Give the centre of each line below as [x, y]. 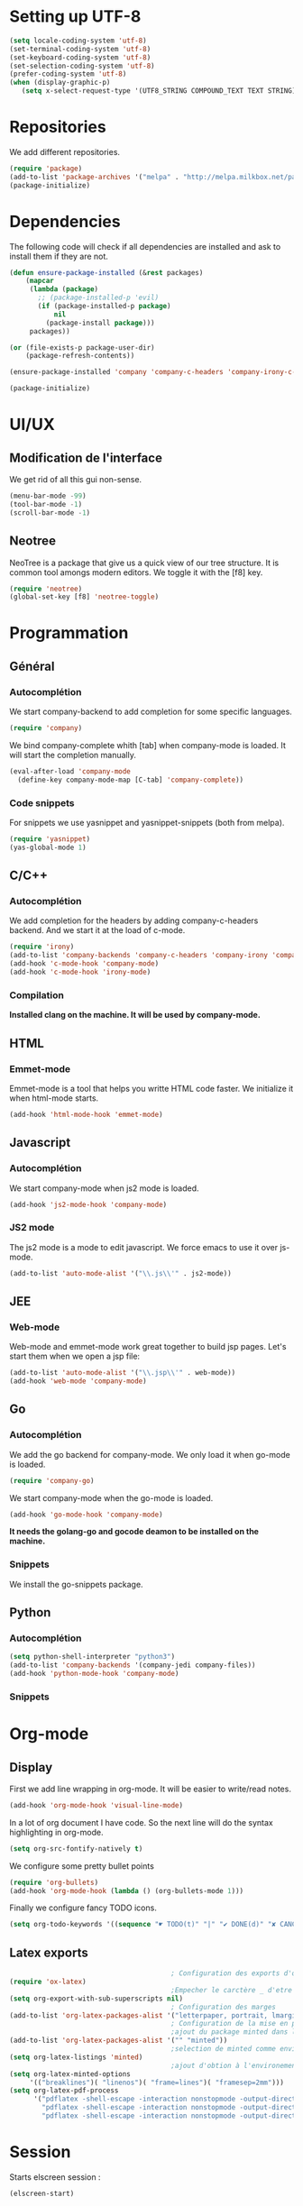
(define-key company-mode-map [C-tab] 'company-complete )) [131, 780]
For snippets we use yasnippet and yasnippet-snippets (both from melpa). [147, 823]
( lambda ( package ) [64, 289]
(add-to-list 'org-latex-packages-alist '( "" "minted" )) [119, 2041]
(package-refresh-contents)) [80, 356]
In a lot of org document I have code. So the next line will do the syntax [141, 1822]
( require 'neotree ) [46, 589]
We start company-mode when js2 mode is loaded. [104, 1188]
